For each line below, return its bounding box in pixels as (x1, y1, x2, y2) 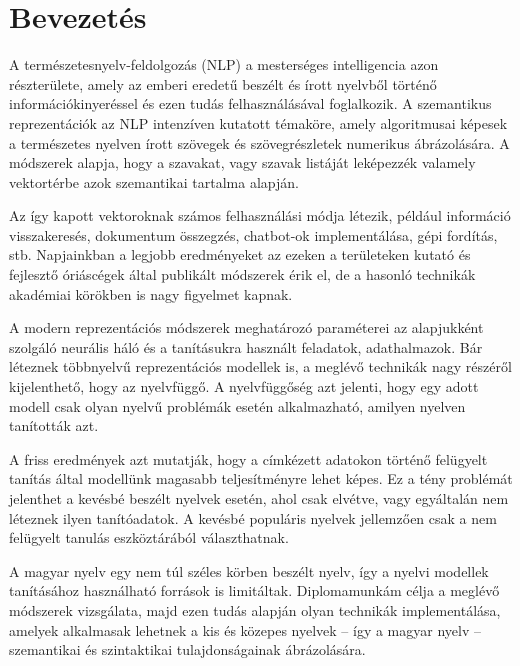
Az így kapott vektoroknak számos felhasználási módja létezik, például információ (9, 205, 511, 226)
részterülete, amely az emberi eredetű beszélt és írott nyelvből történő (9, 73, 437, 94)
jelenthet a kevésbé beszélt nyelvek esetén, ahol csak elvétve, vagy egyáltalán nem (9, 488, 509, 508)
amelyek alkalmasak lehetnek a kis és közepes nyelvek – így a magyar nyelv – (9, 619, 481, 640)
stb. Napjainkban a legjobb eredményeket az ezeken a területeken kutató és (9, 244, 471, 265)
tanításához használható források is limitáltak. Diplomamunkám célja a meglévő (9, 580, 500, 601)
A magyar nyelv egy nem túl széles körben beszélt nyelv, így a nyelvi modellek (9, 560, 489, 581)
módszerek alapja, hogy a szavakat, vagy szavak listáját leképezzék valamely (9, 152, 476, 173)
